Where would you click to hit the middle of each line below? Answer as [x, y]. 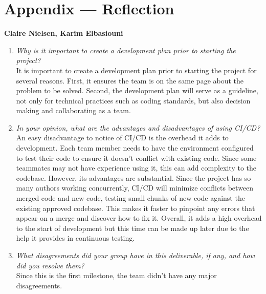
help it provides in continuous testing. [75, 238]
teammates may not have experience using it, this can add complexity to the [136, 168]
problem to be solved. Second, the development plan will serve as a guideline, [137, 90]
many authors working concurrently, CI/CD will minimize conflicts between [135, 188]
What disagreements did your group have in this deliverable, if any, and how [135, 255]
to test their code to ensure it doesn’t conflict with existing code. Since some [136, 157]
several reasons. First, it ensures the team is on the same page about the [130, 80]
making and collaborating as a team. [73, 110]
